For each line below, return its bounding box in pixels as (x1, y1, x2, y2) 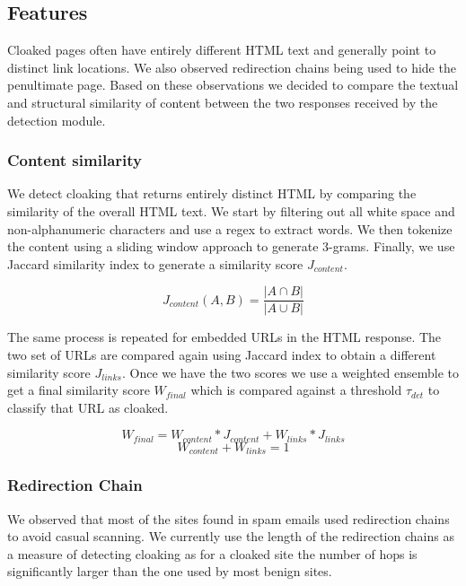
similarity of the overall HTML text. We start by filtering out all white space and (7, 201, 455, 220)
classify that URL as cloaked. (7, 398, 169, 416)
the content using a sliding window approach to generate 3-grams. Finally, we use (7, 237, 455, 256)
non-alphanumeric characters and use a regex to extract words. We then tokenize (7, 219, 453, 238)
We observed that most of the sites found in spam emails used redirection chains (7, 509, 450, 528)
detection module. (7, 110, 106, 129)
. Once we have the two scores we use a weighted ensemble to (121, 363, 460, 381)
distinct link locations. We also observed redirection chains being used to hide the (7, 57, 456, 76)
